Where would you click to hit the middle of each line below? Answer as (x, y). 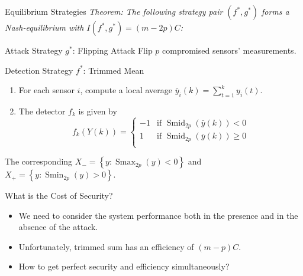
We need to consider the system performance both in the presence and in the (158, 215)
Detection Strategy (39, 70)
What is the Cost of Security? (59, 195)
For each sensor (46, 90)
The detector (42, 111)
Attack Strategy (34, 50)
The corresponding (39, 161)
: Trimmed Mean (114, 70)
